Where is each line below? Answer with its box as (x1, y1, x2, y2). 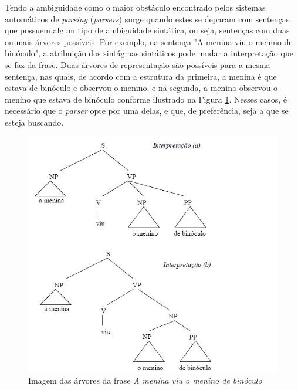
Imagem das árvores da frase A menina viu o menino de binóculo (28, 374, 262, 386)
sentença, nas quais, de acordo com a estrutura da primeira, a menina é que (5, 70, 277, 82)
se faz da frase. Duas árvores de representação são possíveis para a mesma (5, 58, 270, 70)
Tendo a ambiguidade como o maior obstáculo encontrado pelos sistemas (5, 1, 266, 13)
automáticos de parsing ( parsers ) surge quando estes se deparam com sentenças (5, 12, 290, 25)
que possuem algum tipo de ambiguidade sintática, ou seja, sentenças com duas (5, 24, 290, 36)
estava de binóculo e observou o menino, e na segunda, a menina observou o (5, 82, 278, 94)
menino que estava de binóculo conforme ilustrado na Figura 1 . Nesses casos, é (5, 93, 287, 105)
